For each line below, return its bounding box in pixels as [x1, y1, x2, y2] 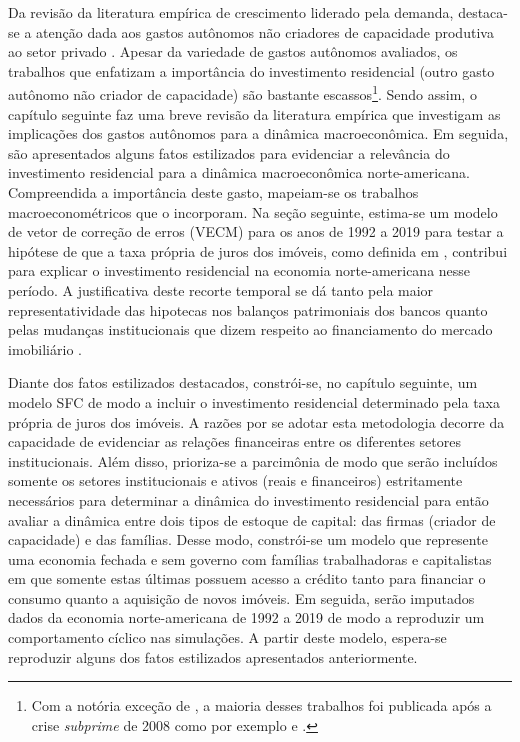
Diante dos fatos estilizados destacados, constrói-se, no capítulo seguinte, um [8, 372, 478, 393]
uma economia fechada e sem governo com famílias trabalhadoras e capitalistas [8, 548, 492, 569]
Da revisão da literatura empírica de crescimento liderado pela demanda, [8, 2, 454, 22]
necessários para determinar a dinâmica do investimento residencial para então [8, 489, 489, 510]
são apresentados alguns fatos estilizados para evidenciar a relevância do [8, 142, 450, 163]
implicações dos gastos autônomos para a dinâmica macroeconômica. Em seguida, [8, 123, 509, 144]
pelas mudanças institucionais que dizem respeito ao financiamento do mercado [8, 319, 493, 340]
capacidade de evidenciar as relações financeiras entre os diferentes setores [8, 431, 461, 452]
